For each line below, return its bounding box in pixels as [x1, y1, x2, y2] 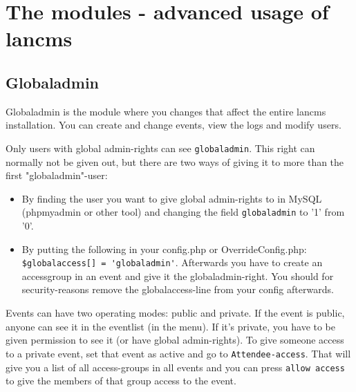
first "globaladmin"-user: [6, 168, 108, 183]
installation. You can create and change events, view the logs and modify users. [6, 118, 341, 132]
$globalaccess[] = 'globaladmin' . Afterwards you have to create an [21, 255, 323, 270]
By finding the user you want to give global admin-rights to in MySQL [21, 191, 322, 205]
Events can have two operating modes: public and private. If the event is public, [6, 306, 345, 320]
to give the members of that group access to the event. [6, 373, 236, 388]
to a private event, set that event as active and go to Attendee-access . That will [6, 346, 351, 360]
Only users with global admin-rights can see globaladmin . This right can [6, 140, 315, 155]
